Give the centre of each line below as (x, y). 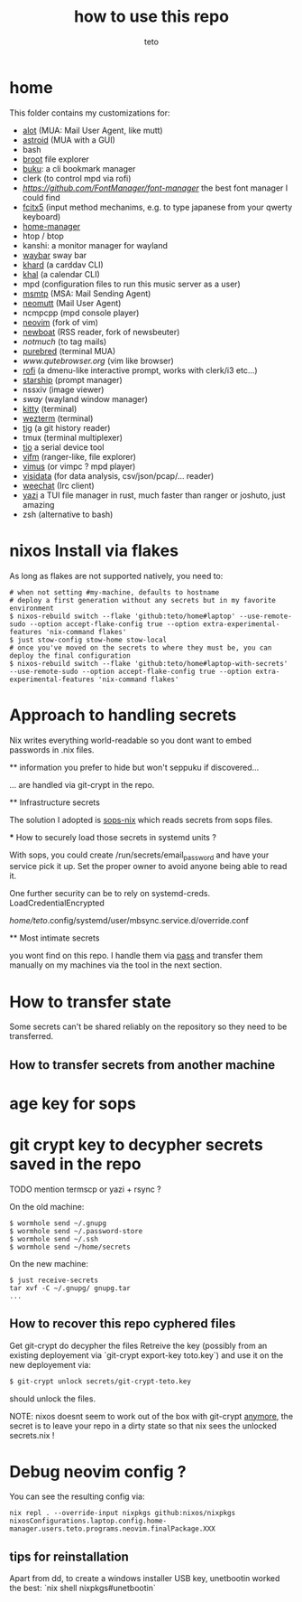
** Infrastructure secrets (55, 802)
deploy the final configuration (70, 656)
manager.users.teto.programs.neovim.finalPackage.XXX (113, 1529)
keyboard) (41, 216)
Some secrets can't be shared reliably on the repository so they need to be (148, 1026)
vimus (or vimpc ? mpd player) (79, 466)
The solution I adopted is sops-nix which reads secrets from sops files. (141, 820)
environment (32, 608)
